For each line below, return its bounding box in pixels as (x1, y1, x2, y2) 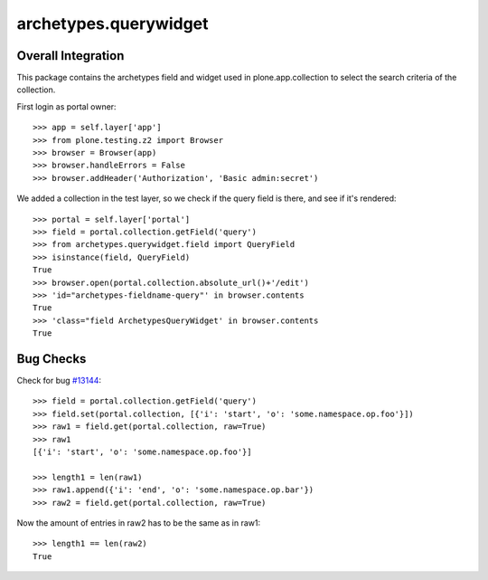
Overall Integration (16, 48, 125, 63)
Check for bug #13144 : (16, 376, 102, 385)
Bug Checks (16, 351, 87, 366)
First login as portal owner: (16, 100, 117, 112)
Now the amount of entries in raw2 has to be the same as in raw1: (16, 517, 261, 528)
